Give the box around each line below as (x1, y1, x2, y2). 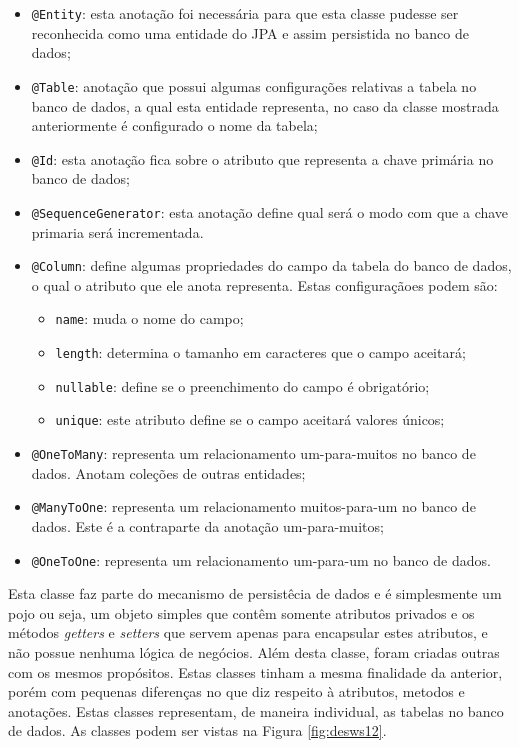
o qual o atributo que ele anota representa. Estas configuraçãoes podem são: (31, 274, 498, 295)
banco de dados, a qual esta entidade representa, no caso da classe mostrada (31, 95, 499, 116)
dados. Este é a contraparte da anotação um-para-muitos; (31, 515, 384, 536)
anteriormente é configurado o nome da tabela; (31, 115, 318, 136)
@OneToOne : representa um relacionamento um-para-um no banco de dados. (31, 549, 491, 570)
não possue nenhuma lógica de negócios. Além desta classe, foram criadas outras (8, 642, 500, 662)
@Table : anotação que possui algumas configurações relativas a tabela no (31, 75, 477, 96)
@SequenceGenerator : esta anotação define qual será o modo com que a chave (31, 201, 509, 222)
